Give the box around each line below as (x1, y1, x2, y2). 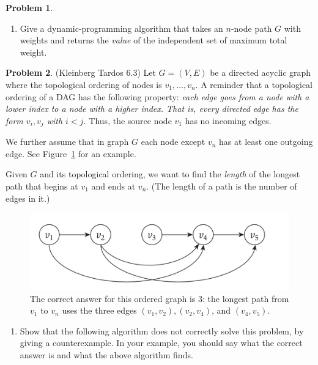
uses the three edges (62, 304, 137, 317)
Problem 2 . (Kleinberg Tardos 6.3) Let (6, 66, 156, 79)
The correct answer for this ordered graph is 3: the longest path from (30, 292, 289, 304)
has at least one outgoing (219, 135, 313, 148)
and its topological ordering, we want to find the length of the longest (40, 168, 300, 180)
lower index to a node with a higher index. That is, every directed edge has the (6, 102, 298, 115)
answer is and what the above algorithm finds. (20, 348, 193, 361)
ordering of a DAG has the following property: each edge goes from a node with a (6, 90, 309, 103)
